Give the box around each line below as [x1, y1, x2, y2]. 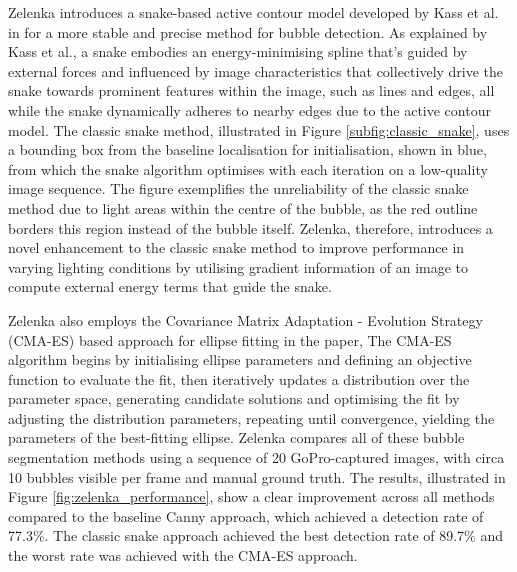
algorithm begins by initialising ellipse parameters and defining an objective [8, 349, 472, 370]
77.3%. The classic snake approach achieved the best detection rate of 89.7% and [8, 525, 503, 546]
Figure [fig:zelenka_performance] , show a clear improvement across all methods [8, 486, 495, 507]
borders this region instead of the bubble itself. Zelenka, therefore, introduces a [8, 217, 493, 238]
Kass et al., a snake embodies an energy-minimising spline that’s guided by [8, 41, 468, 62]
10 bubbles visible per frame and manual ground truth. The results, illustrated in [8, 466, 506, 487]
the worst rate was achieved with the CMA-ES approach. [8, 545, 358, 566]
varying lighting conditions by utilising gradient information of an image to [8, 256, 469, 277]
